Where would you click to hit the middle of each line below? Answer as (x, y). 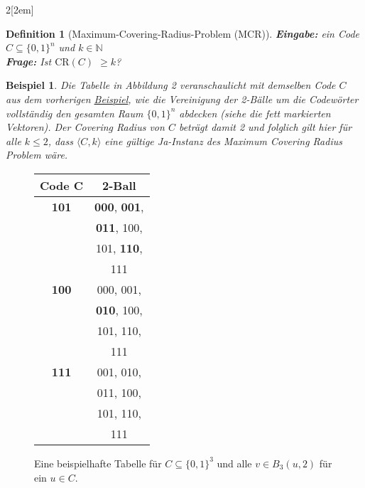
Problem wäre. (37, 155)
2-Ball (119, 185)
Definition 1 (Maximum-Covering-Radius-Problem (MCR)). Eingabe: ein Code (183, 33)
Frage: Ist (29, 61)
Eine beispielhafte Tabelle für (98, 463)
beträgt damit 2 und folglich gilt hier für (265, 127)
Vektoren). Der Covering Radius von (85, 127)
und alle (234, 463)
